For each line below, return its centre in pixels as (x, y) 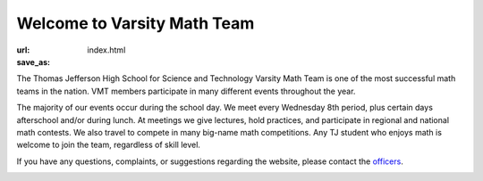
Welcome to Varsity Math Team (136, 23)
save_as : (34, 62)
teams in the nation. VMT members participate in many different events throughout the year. (186, 91)
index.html (106, 50)
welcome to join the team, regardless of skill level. (109, 145)
